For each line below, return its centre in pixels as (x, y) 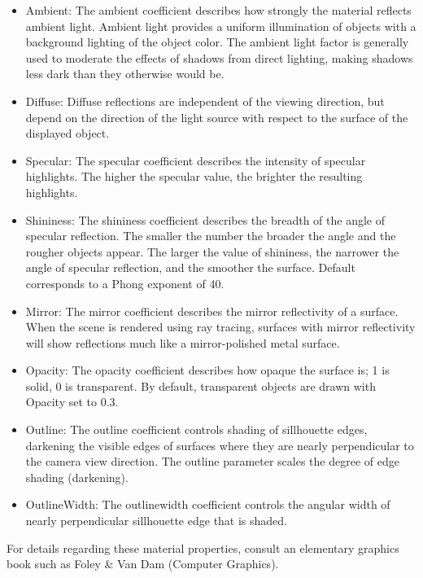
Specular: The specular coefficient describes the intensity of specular (196, 160)
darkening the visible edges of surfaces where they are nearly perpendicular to (220, 445)
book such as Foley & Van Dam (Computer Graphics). (143, 564)
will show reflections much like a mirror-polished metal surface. (183, 342)
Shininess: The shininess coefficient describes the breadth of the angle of (205, 219)
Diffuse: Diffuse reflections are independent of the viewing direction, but (205, 101)
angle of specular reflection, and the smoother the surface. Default (190, 267)
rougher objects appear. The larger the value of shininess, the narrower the (212, 251)
